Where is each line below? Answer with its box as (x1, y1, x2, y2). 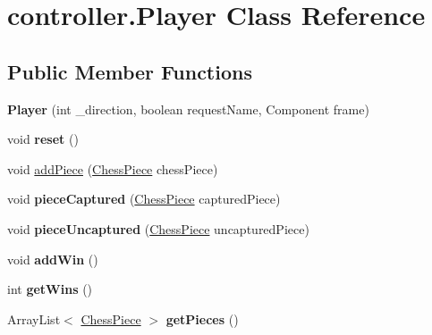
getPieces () (165, 309, 239, 328)
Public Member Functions (7, 57, 252, 85)
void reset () (7, 130, 79, 148)
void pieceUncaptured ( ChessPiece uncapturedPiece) (7, 219, 309, 238)
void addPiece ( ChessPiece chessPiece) (7, 159, 218, 178)
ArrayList (7, 309, 61, 328)
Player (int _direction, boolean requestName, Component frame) (7, 99, 369, 118)
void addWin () (7, 249, 98, 268)
